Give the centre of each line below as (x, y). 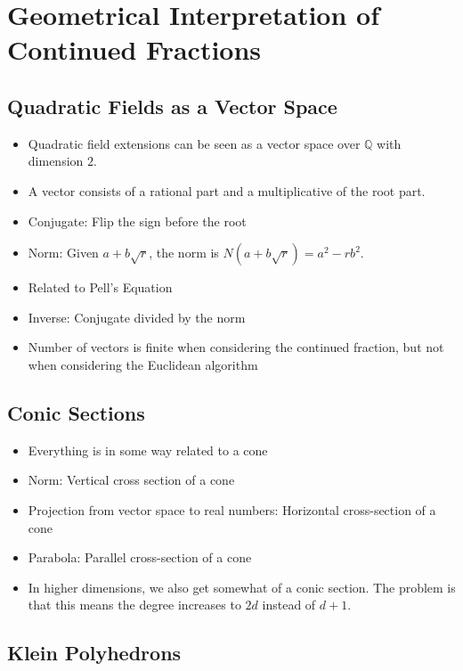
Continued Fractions (134, 49)
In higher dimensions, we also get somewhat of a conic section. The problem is (242, 587)
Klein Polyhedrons (94, 653)
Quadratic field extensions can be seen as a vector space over (194, 143)
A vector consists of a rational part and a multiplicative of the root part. (227, 190)
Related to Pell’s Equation (100, 287)
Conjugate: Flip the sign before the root (137, 221)
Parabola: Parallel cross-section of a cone (140, 557)
